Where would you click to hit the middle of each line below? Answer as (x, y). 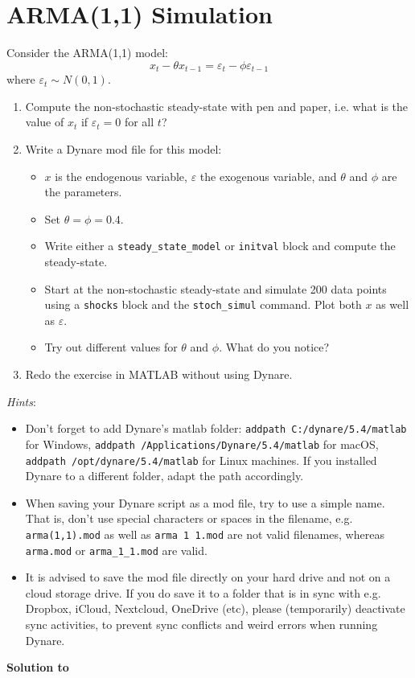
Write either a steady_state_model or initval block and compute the (220, 246)
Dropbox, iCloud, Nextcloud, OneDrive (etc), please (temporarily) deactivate (215, 608)
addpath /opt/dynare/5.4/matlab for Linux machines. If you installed (201, 460)
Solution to (38, 667)
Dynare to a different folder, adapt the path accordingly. (164, 476)
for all (139, 122)
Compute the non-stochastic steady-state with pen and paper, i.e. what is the (217, 106)
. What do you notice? (274, 347)
